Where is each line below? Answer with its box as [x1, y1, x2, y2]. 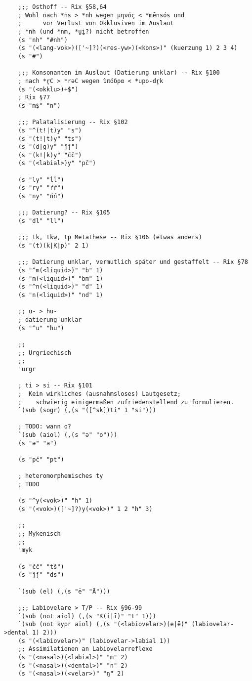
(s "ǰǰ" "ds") [18, 571, 64, 579]
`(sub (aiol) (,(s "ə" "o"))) [18, 431, 118, 439]
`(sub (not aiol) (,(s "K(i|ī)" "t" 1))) [18, 612, 156, 620]
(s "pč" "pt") [18, 456, 64, 464]
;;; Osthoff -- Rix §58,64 [18, 3, 107, 10]
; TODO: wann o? [18, 423, 72, 430]
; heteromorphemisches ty [18, 472, 103, 480]
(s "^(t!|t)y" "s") [18, 127, 82, 134]
